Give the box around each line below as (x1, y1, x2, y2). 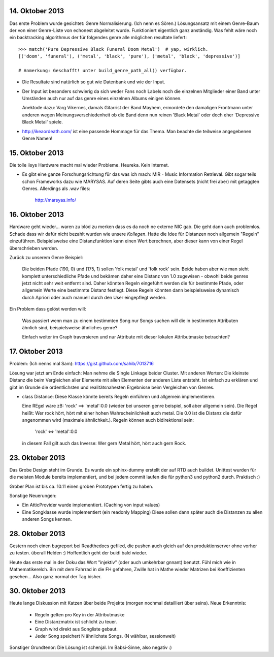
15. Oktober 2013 (9, 148, 64, 157)
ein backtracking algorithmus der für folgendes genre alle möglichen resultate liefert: (9, 35, 187, 41)
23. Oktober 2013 (9, 453, 65, 462)
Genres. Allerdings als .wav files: (22, 185, 91, 192)
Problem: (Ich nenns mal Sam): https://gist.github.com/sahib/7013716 (9, 361, 154, 367)
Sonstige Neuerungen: (9, 492, 57, 498)
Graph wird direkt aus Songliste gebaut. (35, 625, 118, 632)
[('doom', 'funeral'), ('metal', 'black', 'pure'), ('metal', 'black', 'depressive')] (18, 53, 241, 59)
